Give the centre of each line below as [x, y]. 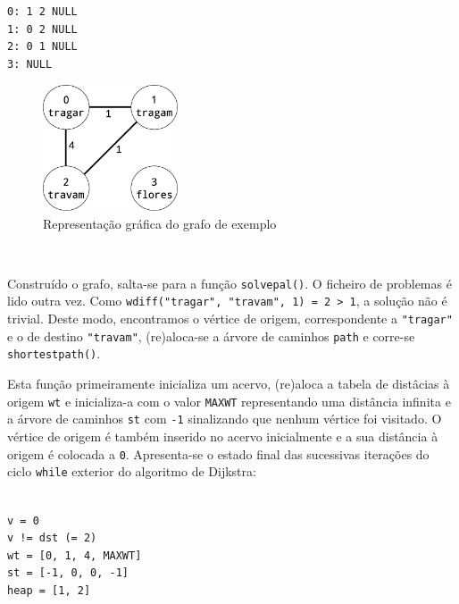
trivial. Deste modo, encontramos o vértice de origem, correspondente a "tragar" [230, 319]
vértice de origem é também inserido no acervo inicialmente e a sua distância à [223, 436]
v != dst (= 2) [52, 538]
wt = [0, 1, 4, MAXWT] [75, 555]
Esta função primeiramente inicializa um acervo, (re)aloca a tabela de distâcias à [229, 384]
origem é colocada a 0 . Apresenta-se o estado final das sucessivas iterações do [218, 453]
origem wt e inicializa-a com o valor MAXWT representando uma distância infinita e [229, 401]
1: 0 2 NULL [42, 29]
